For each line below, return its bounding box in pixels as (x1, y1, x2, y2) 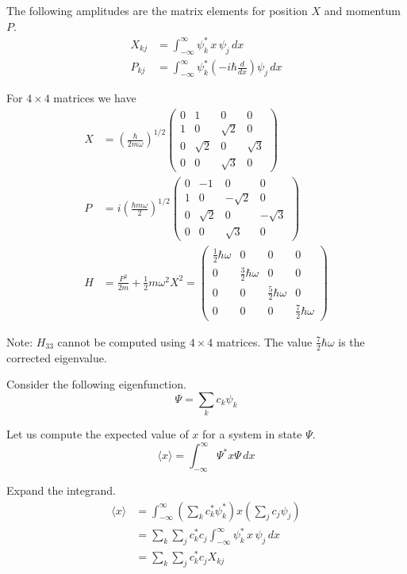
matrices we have (53, 89, 136, 105)
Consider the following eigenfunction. (6, 376, 186, 392)
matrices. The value (216, 333, 313, 350)
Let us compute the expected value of (6, 426, 189, 442)
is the (338, 333, 365, 350)
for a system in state (202, 426, 302, 442)
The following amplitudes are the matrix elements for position (6, 2, 308, 18)
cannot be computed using (57, 333, 186, 350)
